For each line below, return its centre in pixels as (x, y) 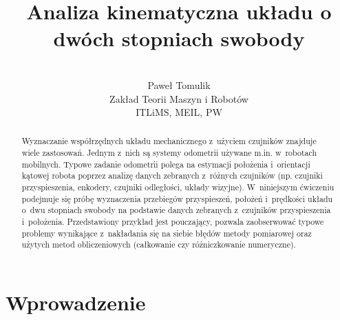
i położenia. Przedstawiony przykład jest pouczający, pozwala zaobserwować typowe (173, 222)
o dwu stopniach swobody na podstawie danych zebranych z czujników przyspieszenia (176, 210)
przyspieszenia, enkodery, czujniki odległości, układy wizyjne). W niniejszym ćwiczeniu (178, 187)
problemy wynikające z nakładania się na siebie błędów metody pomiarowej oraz (167, 233)
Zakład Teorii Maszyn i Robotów (179, 98)
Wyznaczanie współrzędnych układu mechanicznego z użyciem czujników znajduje (169, 141)
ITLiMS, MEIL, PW (179, 112)
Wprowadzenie (76, 302)
